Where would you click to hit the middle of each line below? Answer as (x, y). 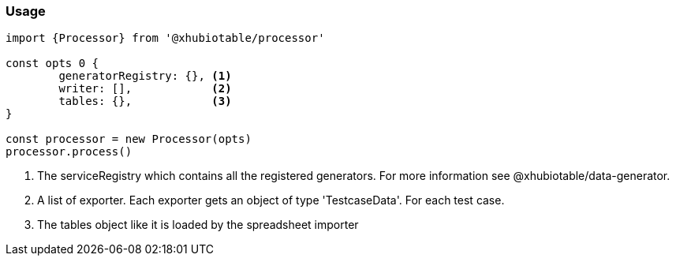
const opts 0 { (52, 64)
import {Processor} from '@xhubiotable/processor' (165, 38)
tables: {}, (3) (145, 101)
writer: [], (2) (145, 89)
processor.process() (69, 152)
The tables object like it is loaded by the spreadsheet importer (198, 225)
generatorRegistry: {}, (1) (145, 76)
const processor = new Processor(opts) (129, 139)
